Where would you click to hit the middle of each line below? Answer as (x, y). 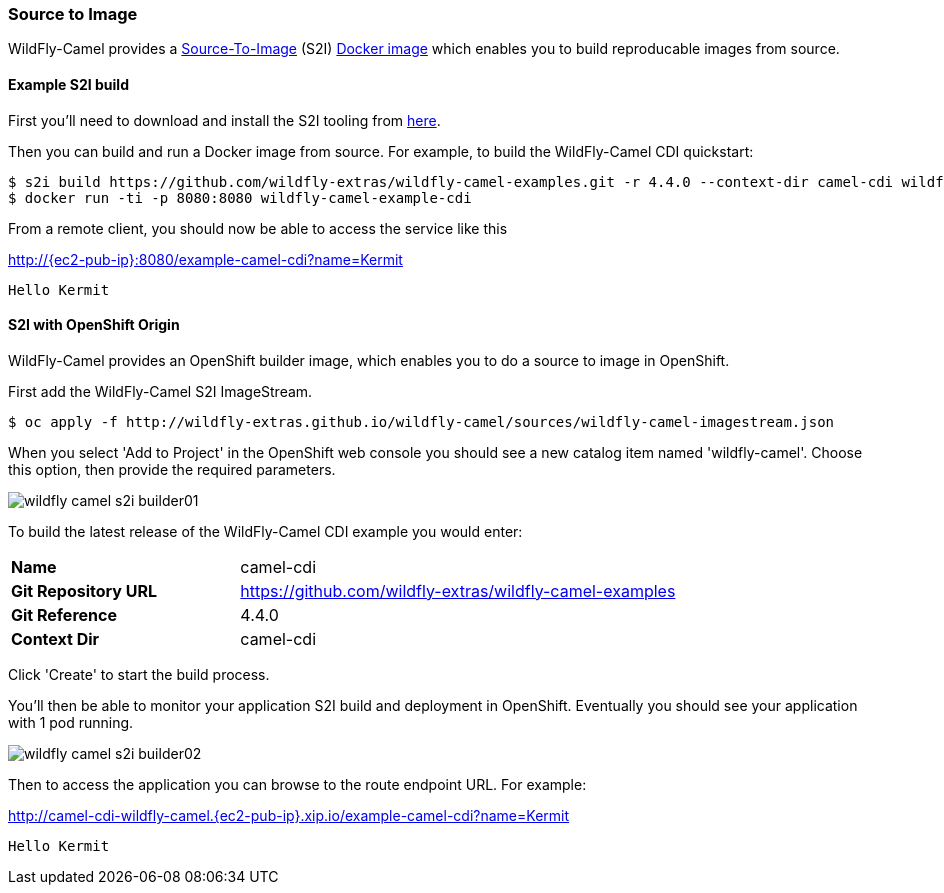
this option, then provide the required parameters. (172, 469)
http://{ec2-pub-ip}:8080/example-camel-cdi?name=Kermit (205, 259)
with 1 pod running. (71, 722)
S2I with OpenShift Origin (94, 325)
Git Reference (64, 614)
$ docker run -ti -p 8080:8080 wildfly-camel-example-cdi (240, 197)
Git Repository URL (84, 590)
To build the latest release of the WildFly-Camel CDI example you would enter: (265, 531)
